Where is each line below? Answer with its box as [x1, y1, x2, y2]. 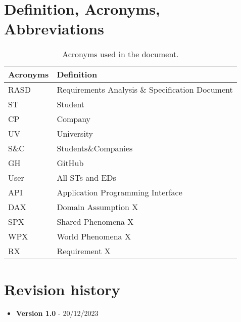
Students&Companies [57, 142, 133, 154]
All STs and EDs [57, 172, 116, 184]
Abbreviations [4, 18, 104, 39]
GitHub [57, 157, 84, 169]
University [57, 128, 93, 140]
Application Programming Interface [57, 186, 182, 198]
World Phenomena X [57, 230, 131, 243]
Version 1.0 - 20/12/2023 [16, 308, 99, 318]
